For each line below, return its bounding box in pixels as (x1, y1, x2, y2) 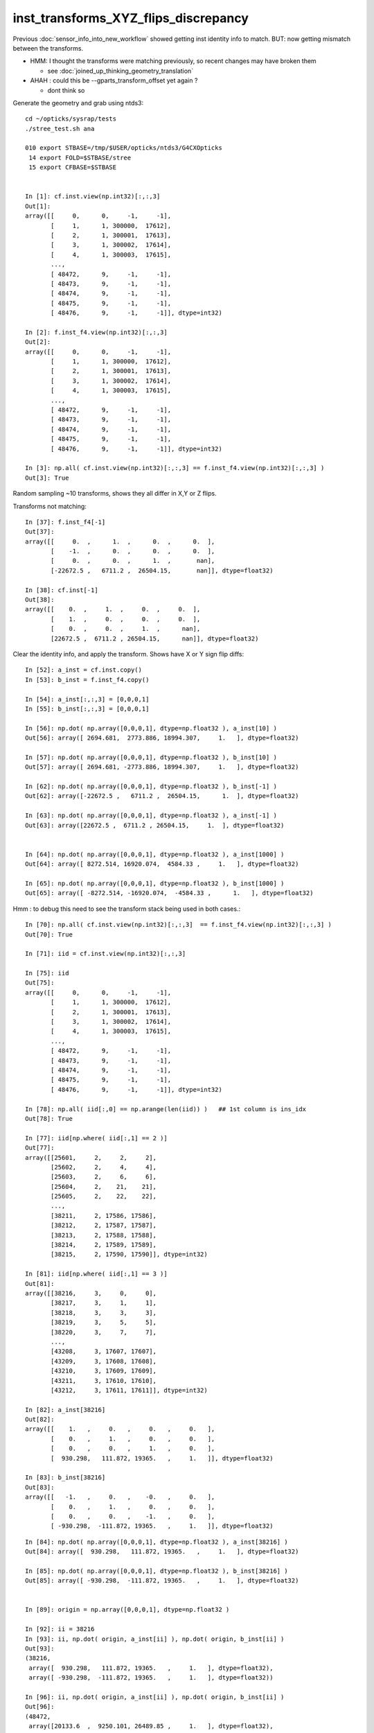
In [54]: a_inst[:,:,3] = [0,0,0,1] (25, 695, 150, 703)
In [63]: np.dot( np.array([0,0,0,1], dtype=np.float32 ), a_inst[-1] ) (25, 812, 277, 819)
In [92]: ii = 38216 (25, 1626, 95, 1633)
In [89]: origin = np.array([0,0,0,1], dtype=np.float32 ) (25, 1605, 230, 1614)
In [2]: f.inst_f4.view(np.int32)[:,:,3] (25, 328, 168, 336)
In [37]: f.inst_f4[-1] (25, 518, 106, 526)
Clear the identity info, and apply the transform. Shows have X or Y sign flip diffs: (12, 650, 244, 658)
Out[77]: (25, 1144, 55, 1152)
